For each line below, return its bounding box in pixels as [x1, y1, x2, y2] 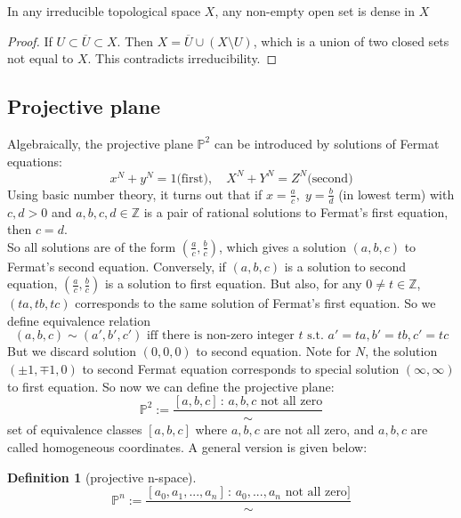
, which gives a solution [219, 237, 346, 255]
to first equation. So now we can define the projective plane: [7, 376, 335, 395]
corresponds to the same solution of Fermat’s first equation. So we [75, 294, 436, 312]
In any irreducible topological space [7, 2, 201, 20]
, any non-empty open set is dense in [214, 2, 416, 20]
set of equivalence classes [7, 420, 142, 439]
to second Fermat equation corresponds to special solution [82, 360, 400, 378]
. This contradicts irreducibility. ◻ [87, 49, 278, 68]
